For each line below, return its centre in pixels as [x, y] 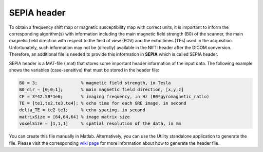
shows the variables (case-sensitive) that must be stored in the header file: [84, 70]
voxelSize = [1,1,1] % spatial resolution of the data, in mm [100, 124]
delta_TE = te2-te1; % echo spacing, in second [82, 110]
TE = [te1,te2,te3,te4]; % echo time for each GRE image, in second [103, 103]
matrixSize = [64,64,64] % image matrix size [75, 117]
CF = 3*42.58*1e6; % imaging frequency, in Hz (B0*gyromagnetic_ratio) [114, 96]
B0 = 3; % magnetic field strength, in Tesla [95, 83]
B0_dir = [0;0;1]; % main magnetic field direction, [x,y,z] [102, 90]
